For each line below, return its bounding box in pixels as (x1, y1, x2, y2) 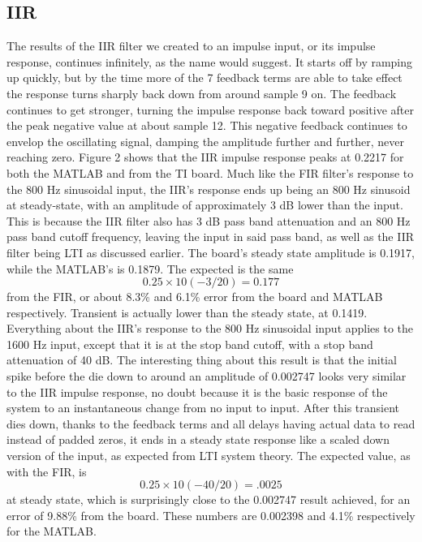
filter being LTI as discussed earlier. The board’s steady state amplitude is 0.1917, (6, 243, 416, 260)
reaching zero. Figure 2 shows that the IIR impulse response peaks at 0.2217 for (6, 148, 404, 166)
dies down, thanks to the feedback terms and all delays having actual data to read (6, 415, 416, 432)
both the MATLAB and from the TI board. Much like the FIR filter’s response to (6, 164, 414, 181)
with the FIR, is (6, 462, 87, 480)
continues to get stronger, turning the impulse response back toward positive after (6, 101, 414, 118)
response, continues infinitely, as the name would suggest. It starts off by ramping (6, 53, 413, 70)
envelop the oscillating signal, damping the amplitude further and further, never (6, 132, 405, 149)
